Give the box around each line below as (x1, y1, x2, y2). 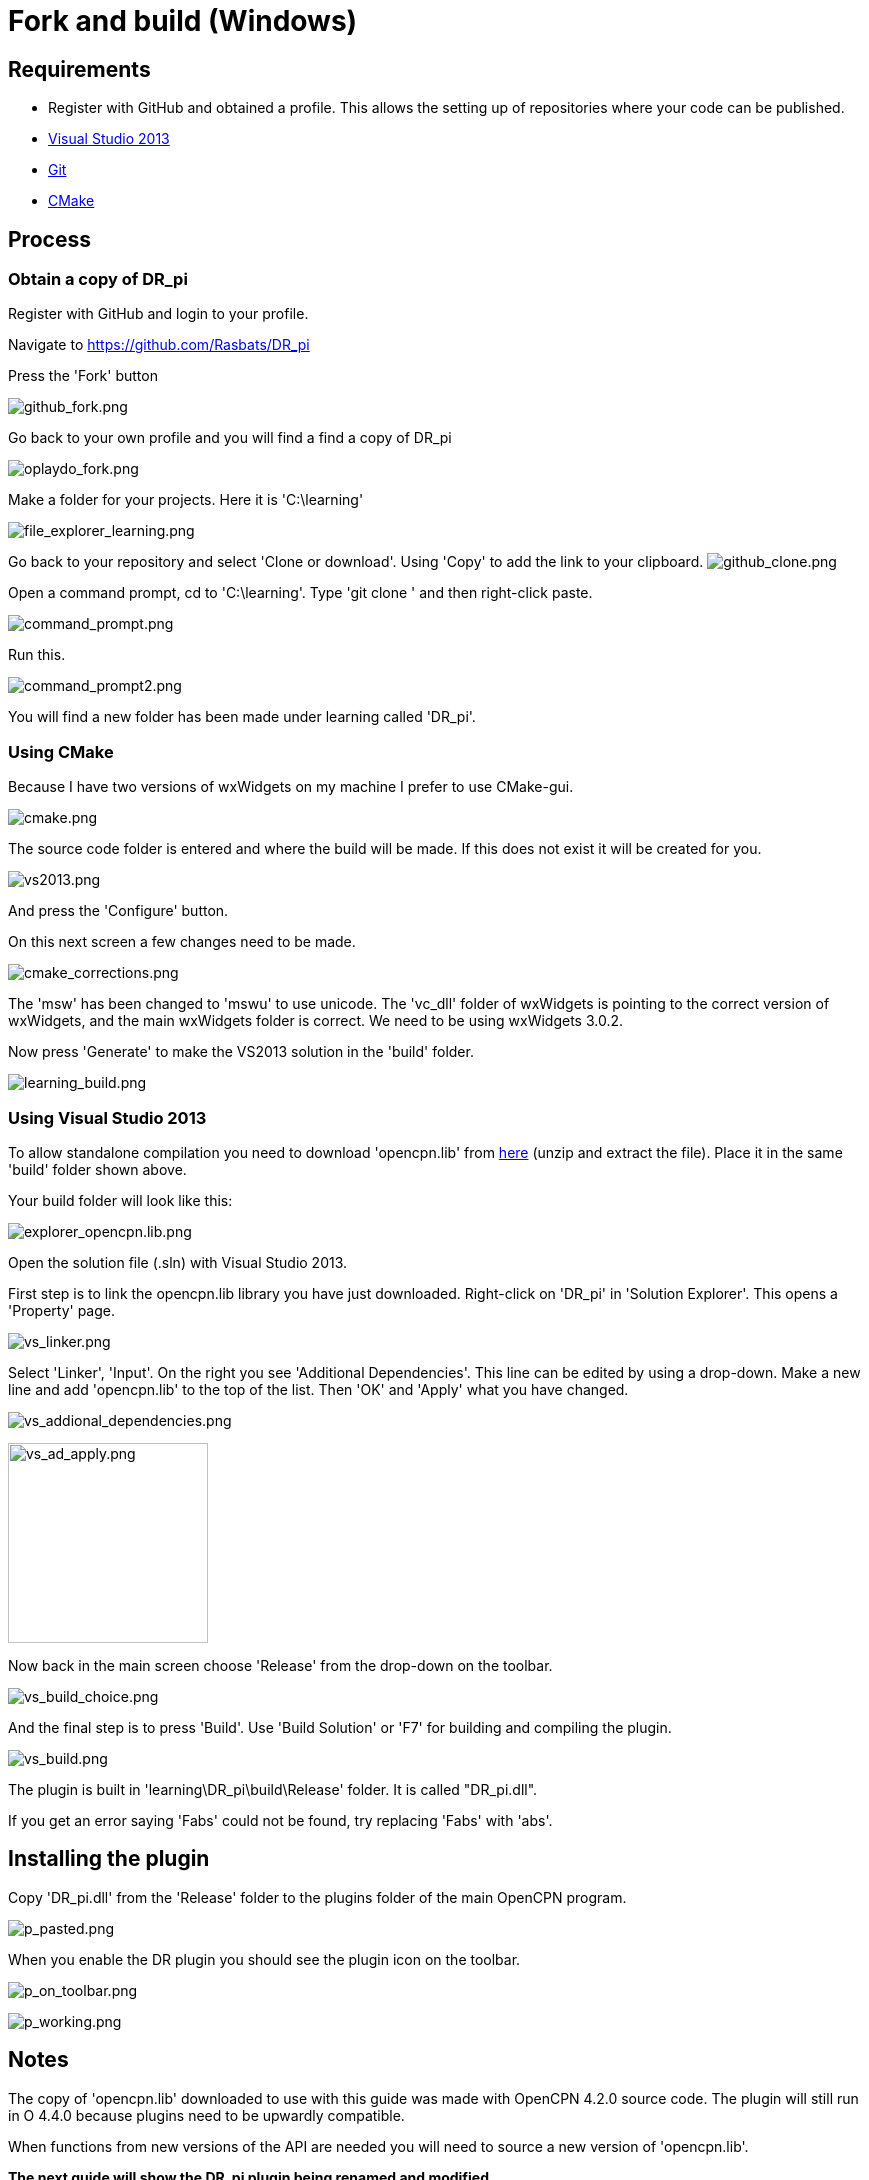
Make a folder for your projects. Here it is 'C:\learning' (8, 491, 364, 509)
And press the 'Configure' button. (8, 902, 229, 920)
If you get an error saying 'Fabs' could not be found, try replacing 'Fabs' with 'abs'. (8, 1811, 553, 1829)
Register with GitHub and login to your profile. (8, 305, 309, 323)
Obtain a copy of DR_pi (8, 269, 188, 290)
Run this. (8, 646, 66, 664)
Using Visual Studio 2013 (8, 1107, 207, 1128)
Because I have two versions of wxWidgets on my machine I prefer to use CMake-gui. (8, 778, 574, 796)
